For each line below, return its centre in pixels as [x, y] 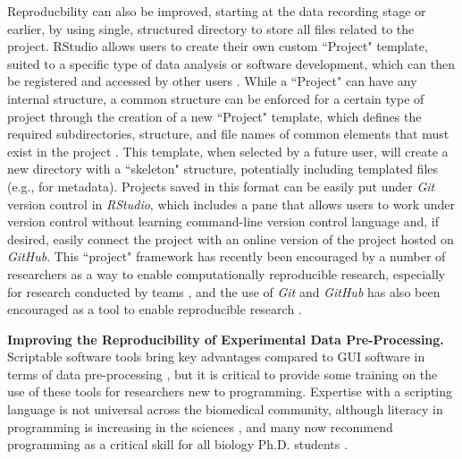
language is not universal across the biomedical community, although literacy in [225, 409]
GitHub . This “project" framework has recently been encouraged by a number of [227, 256]
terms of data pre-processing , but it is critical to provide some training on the [223, 374]
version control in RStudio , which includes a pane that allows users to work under [231, 204]
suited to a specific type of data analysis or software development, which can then [231, 63]
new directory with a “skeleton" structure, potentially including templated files [223, 169]
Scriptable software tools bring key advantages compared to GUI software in [216, 357]
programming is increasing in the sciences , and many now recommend [200, 426]
